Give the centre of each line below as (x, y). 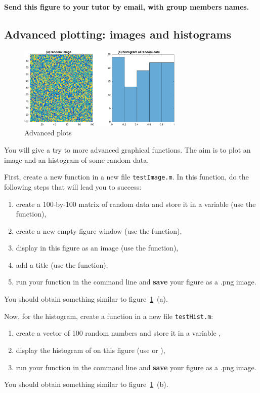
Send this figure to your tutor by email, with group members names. (127, 7)
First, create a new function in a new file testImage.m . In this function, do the (126, 177)
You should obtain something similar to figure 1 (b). (86, 384)
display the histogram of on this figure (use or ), (91, 350)
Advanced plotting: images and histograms (118, 34)
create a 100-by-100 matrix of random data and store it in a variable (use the (136, 204)
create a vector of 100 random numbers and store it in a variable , (118, 333)
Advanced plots (48, 133)
